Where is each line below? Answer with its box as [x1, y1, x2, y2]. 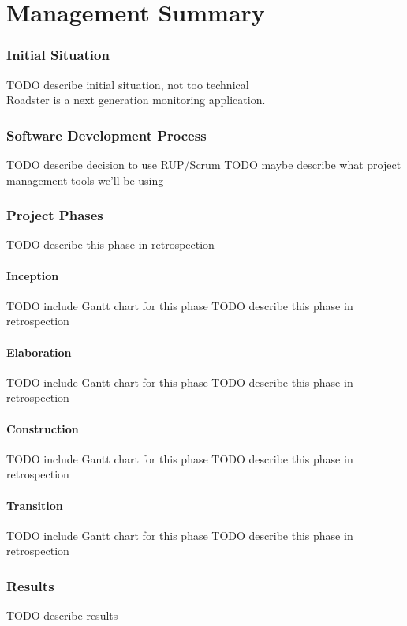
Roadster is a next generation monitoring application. [6, 92, 266, 108]
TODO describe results [6, 607, 118, 624]
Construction [6, 420, 79, 437]
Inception [6, 267, 59, 283]
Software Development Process [6, 125, 207, 144]
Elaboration [6, 343, 72, 360]
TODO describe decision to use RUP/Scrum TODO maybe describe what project [6, 156, 401, 172]
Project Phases [6, 205, 103, 225]
